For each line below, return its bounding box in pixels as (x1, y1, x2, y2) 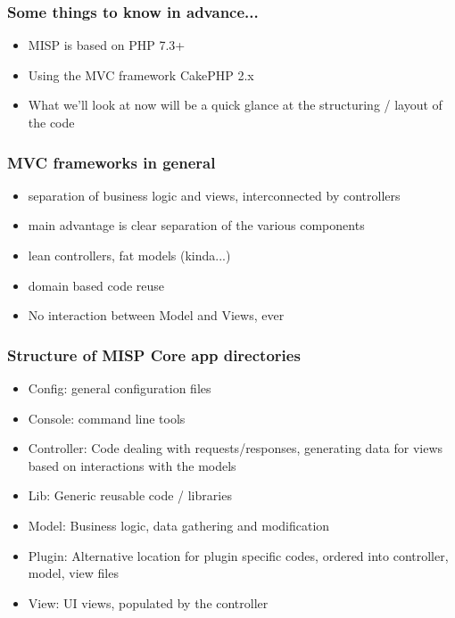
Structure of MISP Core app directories (7, 343, 301, 366)
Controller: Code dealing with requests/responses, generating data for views (28, 439, 443, 457)
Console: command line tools (28, 408, 186, 427)
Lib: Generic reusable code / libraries (28, 486, 232, 505)
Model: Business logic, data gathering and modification (28, 515, 330, 534)
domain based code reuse (28, 276, 165, 294)
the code (28, 113, 75, 131)
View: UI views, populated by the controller (28, 593, 269, 612)
